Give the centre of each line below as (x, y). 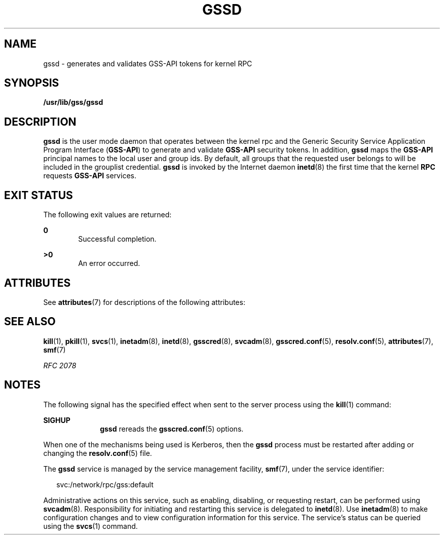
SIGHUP (57, 420)
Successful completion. (117, 239)
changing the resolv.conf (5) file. (98, 453)
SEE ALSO (30, 322)
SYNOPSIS (32, 83)
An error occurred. (109, 263)
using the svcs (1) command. (90, 526)
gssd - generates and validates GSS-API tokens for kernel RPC (148, 63)
